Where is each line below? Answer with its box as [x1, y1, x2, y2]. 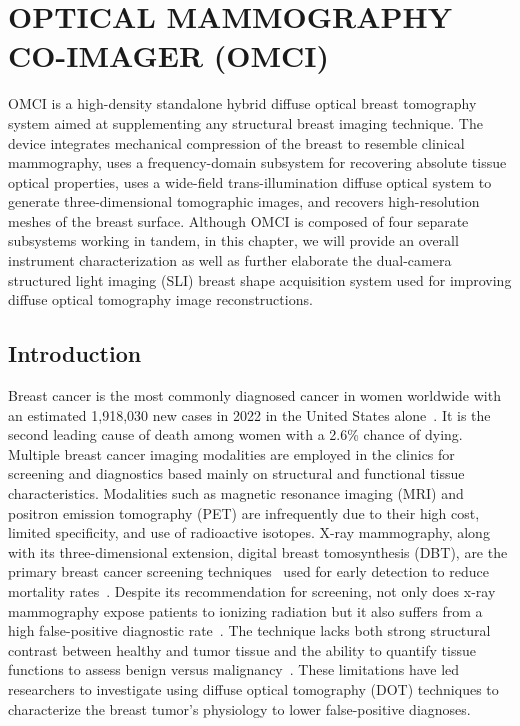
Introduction [8, 338, 142, 369]
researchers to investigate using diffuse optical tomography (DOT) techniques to [8, 678, 499, 699]
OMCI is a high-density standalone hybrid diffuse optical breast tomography [8, 93, 477, 114]
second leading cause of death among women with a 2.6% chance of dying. [8, 424, 463, 445]
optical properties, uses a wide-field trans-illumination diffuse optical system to [8, 171, 492, 192]
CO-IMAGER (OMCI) [8, 35, 330, 76]
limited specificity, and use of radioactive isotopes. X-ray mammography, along [8, 522, 490, 543]
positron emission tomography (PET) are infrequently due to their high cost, [8, 502, 480, 523]
